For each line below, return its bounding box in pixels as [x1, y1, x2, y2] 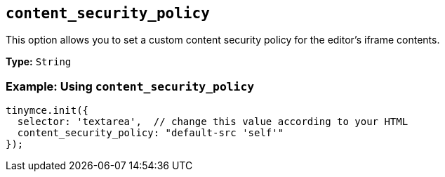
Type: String [6, 55, 72, 68]
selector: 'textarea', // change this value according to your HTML [17, 116, 409, 128]
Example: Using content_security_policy [6, 79, 255, 93]
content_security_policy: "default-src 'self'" [17, 127, 284, 139]
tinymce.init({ [6, 105, 89, 117]
